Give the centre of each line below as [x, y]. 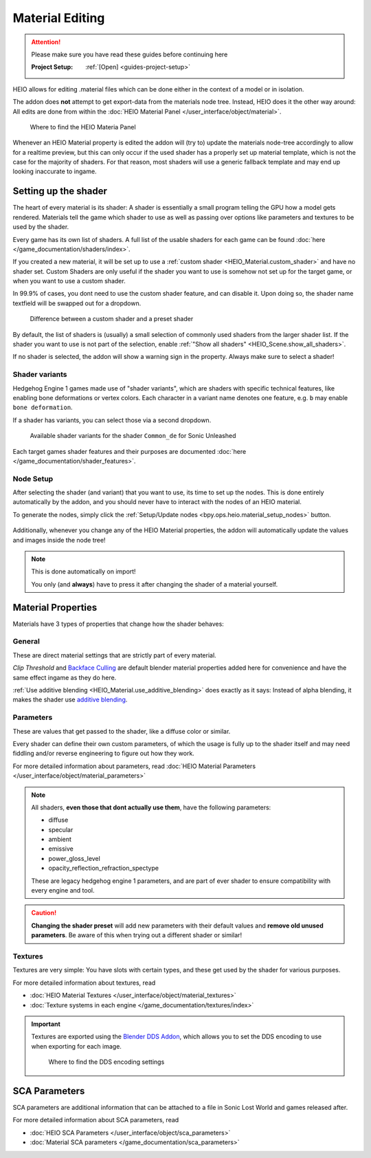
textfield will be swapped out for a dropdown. [77, 303]
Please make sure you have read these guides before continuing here [130, 54]
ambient [60, 840]
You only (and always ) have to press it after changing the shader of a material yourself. [155, 584]
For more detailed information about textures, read [84, 983]
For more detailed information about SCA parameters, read [96, 1120]
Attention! [46, 42]
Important [46, 1024]
